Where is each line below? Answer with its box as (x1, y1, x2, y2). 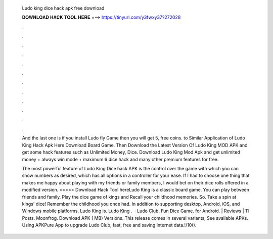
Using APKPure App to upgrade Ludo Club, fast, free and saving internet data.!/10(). (22, 222, 197, 228)
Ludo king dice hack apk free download (22, 5, 105, 11)
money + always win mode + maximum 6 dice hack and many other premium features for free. (22, 156, 219, 162)
